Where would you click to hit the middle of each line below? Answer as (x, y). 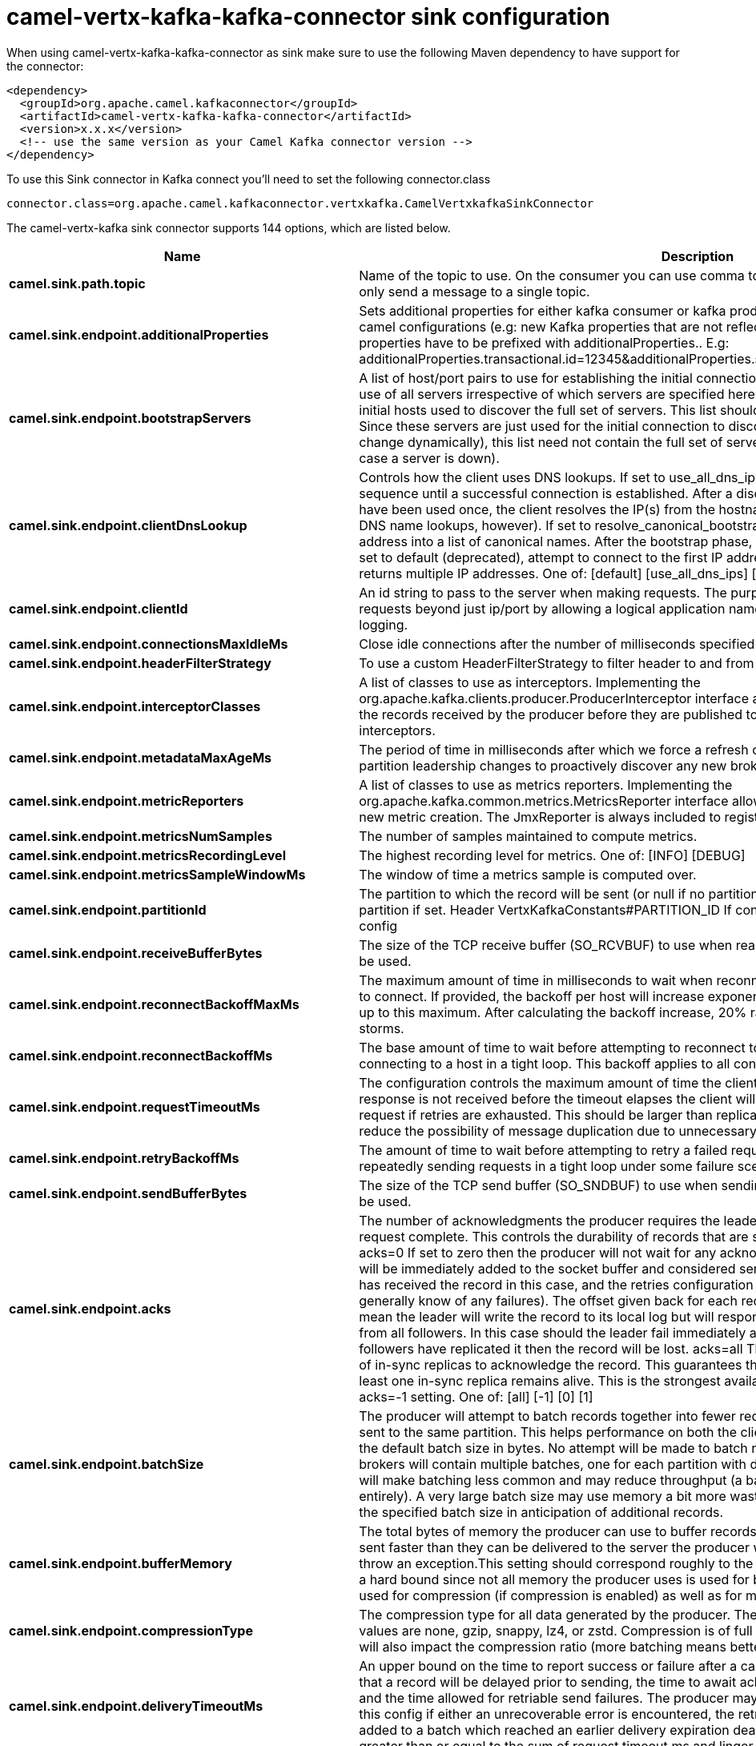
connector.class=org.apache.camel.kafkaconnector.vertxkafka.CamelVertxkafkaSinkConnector (300, 203)
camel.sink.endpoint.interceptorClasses (135, 706)
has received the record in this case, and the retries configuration (556, 1284)
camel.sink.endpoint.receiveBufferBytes (136, 953)
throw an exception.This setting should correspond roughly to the (556, 1563)
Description (698, 256)
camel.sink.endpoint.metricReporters (127, 801)
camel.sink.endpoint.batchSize (107, 1464)
